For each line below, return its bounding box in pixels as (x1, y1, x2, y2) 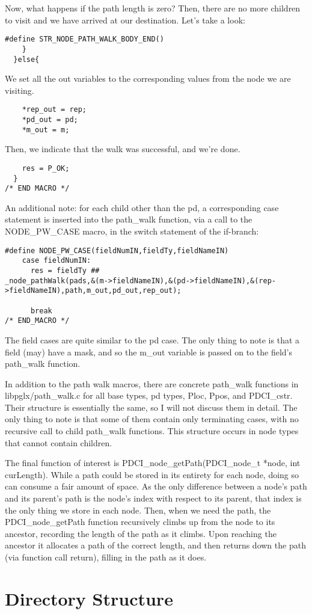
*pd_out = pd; (22, 115, 78, 124)
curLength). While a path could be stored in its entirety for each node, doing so (5, 468, 299, 480)
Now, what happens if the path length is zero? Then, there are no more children (5, 2, 301, 14)
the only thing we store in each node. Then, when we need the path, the (5, 503, 271, 516)
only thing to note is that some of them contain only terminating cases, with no (5, 413, 299, 425)
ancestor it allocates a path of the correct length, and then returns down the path (5, 539, 306, 551)
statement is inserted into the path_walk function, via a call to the (5, 213, 252, 226)
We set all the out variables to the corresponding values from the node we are (5, 72, 291, 85)
